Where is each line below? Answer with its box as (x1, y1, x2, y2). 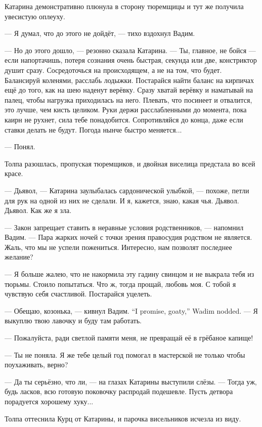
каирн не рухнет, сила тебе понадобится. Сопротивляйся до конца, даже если (5, 114, 243, 124)
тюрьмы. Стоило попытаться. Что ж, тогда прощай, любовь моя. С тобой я (5, 278, 236, 289)
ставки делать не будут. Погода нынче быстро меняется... (5, 124, 182, 135)
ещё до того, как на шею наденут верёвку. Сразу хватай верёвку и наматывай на (5, 84, 253, 95)
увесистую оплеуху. (5, 11, 65, 21)
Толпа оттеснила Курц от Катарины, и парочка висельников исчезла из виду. (5, 413, 241, 423)
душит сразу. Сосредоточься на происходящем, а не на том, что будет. (5, 64, 222, 75)
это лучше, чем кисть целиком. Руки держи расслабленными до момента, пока (5, 104, 247, 115)
